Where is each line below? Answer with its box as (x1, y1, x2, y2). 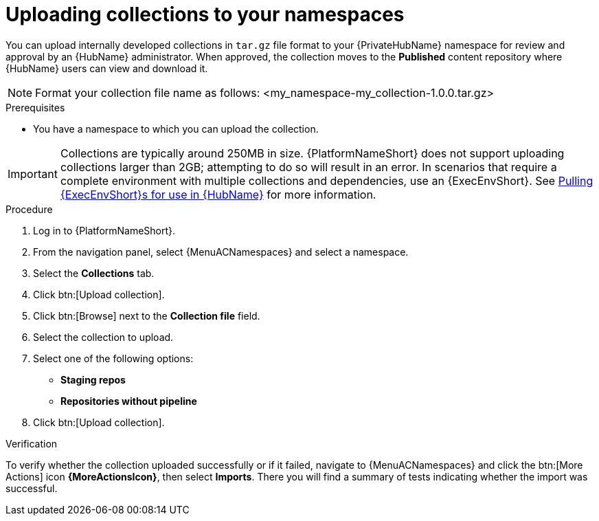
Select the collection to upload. (33, 331, 174, 343)
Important (8, 166, 58, 181)
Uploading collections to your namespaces (5, 3, 405, 26)
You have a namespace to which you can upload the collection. (33, 122, 319, 135)
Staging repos (60, 373, 126, 386)
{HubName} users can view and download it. (5, 62, 208, 74)
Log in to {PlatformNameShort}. (33, 224, 176, 236)
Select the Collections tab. (33, 267, 155, 279)
